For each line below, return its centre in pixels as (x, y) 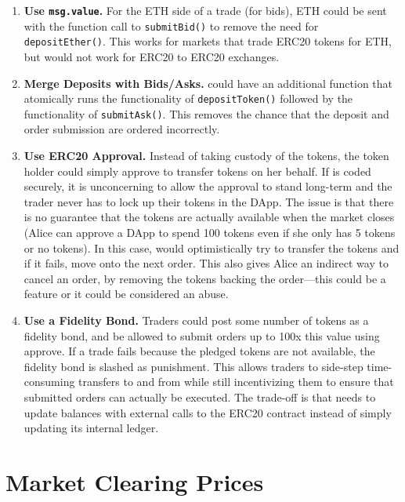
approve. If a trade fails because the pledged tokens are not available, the (199, 351)
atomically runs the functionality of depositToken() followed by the (188, 98)
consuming (49, 382)
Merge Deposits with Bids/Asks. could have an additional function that (208, 83)
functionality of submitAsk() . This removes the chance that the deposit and (206, 113)
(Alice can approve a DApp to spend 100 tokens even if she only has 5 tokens (210, 233)
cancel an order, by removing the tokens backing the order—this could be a (205, 278)
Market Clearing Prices (135, 481)
